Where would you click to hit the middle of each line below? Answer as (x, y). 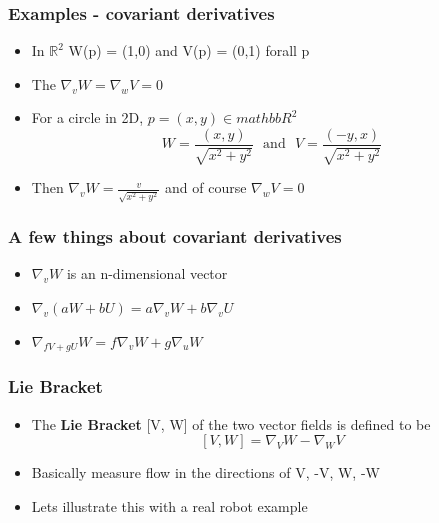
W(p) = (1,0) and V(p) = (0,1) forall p (189, 50)
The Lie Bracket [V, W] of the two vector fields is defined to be (231, 423)
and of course (206, 187)
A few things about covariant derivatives (175, 236)
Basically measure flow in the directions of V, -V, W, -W (205, 472)
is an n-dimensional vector (147, 273)
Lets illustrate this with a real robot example (169, 505)
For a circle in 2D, (87, 117)
